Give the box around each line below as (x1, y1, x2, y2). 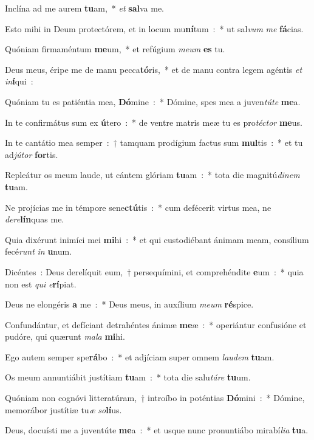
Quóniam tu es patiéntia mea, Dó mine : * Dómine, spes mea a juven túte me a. (5, 95, 301, 108)
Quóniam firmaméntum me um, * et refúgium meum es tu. (5, 43, 225, 55)
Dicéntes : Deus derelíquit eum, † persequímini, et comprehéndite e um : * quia (5, 265, 304, 278)
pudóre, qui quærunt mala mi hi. (5, 330, 125, 343)
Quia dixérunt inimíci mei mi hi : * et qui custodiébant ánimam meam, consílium (5, 233, 309, 246)
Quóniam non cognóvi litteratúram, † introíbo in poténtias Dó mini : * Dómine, (5, 391, 305, 404)
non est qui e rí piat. (5, 277, 77, 290)
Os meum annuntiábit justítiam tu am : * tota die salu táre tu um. (5, 371, 251, 383)
